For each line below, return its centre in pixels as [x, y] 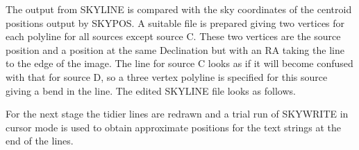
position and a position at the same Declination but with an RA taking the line [175, 49]
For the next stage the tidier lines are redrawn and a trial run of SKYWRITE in [177, 114]
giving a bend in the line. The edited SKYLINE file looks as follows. [151, 90]
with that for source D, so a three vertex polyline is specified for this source [167, 76]
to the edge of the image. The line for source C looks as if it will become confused [179, 63]
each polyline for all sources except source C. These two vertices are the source [173, 36]
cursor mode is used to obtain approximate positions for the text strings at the [173, 127]
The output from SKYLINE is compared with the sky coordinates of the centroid [179, 9]
